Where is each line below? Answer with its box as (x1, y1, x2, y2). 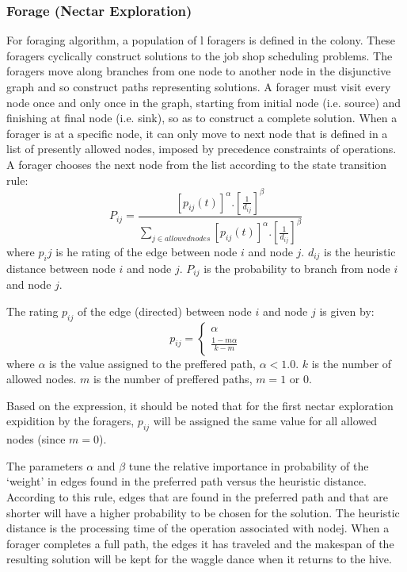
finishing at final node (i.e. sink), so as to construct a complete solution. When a (6, 109, 397, 126)
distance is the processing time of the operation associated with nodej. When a (6, 520, 390, 536)
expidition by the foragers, (6, 413, 135, 429)
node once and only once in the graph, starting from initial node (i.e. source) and (6, 94, 401, 110)
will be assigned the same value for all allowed (153, 413, 377, 429)
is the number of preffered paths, (93, 370, 253, 387)
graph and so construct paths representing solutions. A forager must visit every (6, 79, 391, 94)
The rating (6, 302, 59, 319)
